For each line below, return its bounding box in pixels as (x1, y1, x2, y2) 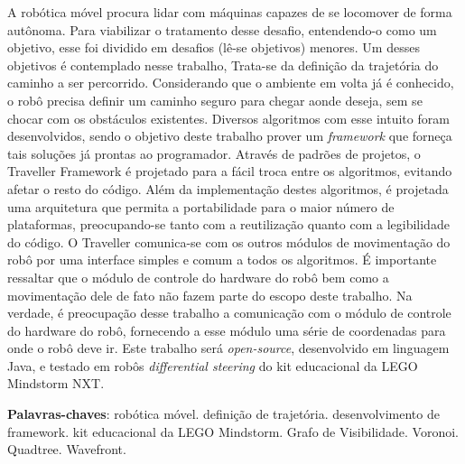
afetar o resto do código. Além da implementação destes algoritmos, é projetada (7, 179, 449, 198)
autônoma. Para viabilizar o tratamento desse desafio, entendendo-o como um (7, 20, 437, 39)
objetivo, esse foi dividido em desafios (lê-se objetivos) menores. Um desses (7, 38, 420, 57)
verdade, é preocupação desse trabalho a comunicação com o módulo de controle (7, 303, 451, 322)
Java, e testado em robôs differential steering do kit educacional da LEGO (7, 356, 418, 375)
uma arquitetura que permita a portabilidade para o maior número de (7, 197, 395, 216)
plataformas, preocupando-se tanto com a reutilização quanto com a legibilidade (7, 215, 450, 234)
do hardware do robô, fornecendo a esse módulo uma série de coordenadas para (7, 320, 446, 339)
